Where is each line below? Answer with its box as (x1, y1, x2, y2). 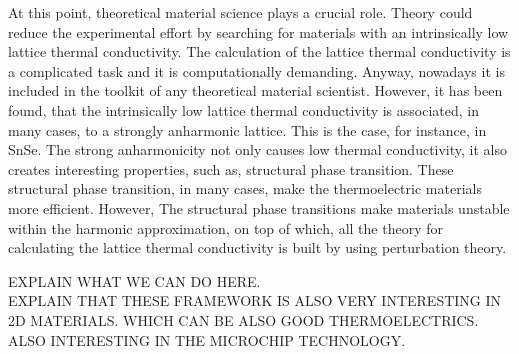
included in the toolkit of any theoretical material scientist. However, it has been (8, 80, 503, 101)
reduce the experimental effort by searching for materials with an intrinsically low (8, 21, 509, 42)
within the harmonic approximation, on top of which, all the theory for (8, 217, 443, 238)
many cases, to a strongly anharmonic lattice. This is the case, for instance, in (8, 119, 487, 140)
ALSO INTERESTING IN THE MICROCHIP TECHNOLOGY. (8, 329, 406, 350)
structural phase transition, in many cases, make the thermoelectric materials (8, 178, 482, 199)
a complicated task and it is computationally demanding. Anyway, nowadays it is (8, 60, 505, 81)
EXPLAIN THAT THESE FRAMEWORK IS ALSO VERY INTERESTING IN (8, 290, 502, 311)
